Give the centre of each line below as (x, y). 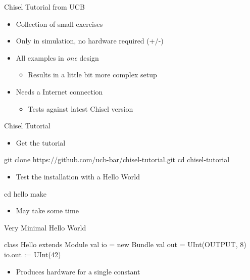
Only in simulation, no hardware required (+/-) (90, 41)
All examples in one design (57, 57)
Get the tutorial (41, 142)
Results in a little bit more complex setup (92, 75)
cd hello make (25, 193)
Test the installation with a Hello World (78, 176)
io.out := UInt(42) (33, 254)
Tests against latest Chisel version (81, 108)
